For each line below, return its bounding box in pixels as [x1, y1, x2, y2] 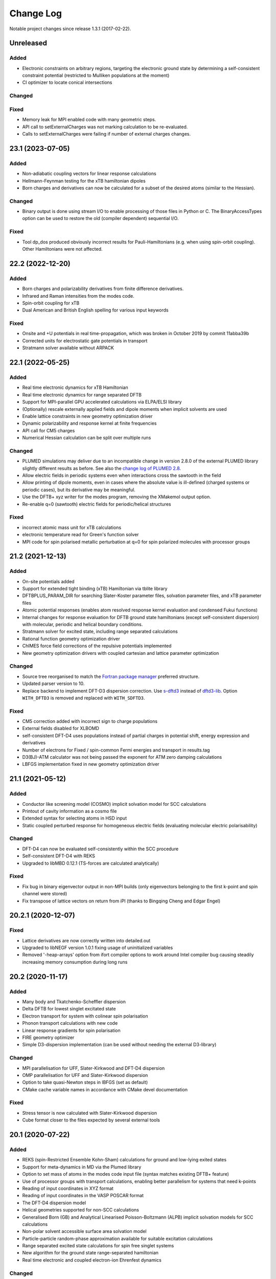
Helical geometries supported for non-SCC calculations [22, 1207, 139, 1213]
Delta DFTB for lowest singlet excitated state [22, 1006, 116, 1012]
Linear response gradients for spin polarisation [22, 1027, 121, 1033]
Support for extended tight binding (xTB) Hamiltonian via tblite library [22, 586, 168, 592]
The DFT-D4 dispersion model [22, 1200, 86, 1206]
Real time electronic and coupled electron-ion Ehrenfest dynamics [22, 1256, 162, 1263]
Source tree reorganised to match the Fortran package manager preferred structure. [22, 673, 200, 679]
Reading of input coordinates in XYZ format [22, 1185, 113, 1192]
